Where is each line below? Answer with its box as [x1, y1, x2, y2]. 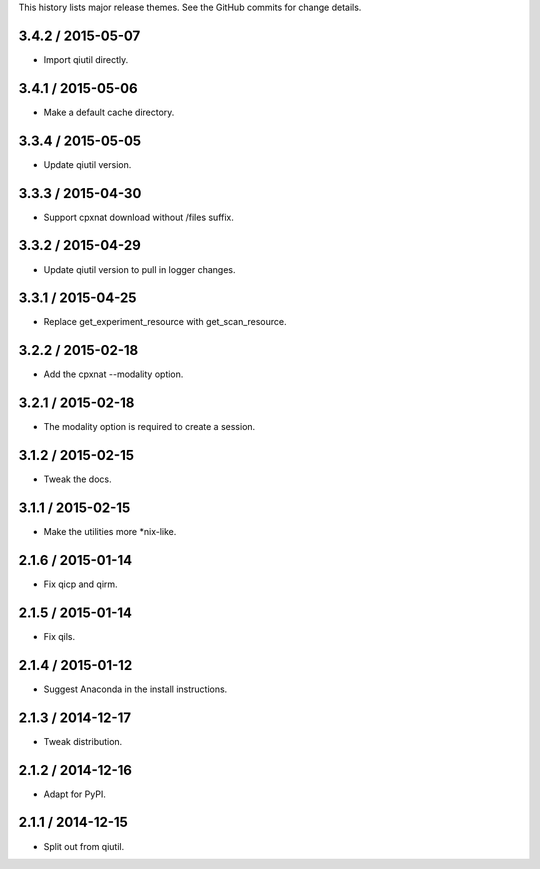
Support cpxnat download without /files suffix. [43, 211, 235, 223]
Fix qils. [43, 630, 76, 642]
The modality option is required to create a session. [43, 421, 256, 433]
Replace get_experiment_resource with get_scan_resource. [43, 316, 287, 328]
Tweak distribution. [43, 735, 123, 747]
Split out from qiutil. [43, 840, 125, 852]
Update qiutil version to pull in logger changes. [43, 263, 236, 275]
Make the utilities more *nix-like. [43, 526, 177, 538]
